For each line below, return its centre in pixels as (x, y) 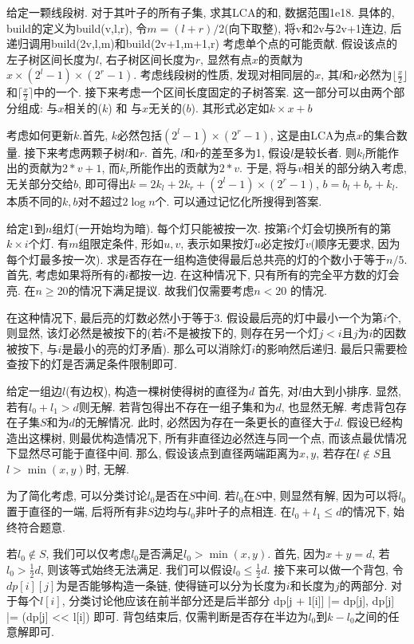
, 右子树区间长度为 (147, 59)
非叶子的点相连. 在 (244, 511)
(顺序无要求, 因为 (355, 243)
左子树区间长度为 (51, 59)
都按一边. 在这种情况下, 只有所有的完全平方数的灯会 (264, 275)
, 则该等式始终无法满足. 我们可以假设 (136, 569)
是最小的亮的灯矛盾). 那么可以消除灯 (157, 348)
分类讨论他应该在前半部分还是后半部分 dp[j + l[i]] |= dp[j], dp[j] (232, 601)
